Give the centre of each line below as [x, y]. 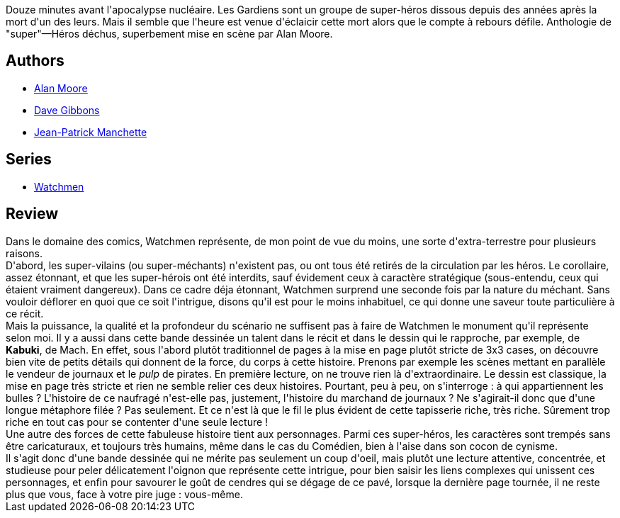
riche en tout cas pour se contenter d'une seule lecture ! [137, 422]
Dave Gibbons [67, 110]
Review [32, 214]
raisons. [24, 253]
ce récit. [25, 313]
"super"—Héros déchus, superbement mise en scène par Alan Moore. [169, 34]
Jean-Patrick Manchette [91, 132]
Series [29, 159]
